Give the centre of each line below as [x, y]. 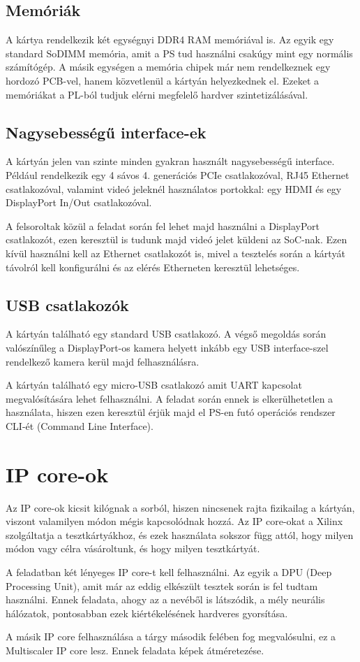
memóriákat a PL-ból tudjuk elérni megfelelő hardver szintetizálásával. [157, 94]
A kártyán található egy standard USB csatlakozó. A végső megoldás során [166, 334]
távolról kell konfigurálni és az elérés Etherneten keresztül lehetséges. [153, 267]
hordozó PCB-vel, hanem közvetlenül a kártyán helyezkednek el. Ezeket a [163, 80]
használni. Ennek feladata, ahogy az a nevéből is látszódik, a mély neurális [165, 599]
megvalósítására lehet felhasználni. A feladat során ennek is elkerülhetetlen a [170, 398]
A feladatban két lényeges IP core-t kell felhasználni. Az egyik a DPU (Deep [169, 571]
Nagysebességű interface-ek [106, 132]
